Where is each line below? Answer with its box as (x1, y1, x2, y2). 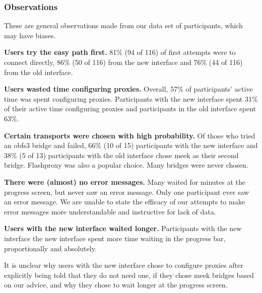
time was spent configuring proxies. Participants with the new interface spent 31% (4, 93, 258, 104)
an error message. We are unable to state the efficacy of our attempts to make (4, 196, 245, 207)
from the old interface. (4, 66, 73, 77)
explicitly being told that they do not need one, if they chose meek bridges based (4, 269, 254, 280)
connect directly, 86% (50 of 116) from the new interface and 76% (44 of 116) (4, 57, 243, 67)
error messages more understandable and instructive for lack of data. (4, 206, 216, 216)
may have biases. (4, 30, 56, 40)
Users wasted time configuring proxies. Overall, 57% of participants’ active (4, 84, 253, 94)
